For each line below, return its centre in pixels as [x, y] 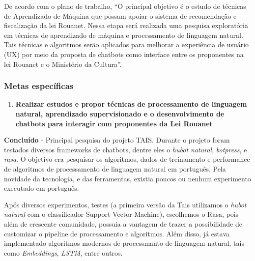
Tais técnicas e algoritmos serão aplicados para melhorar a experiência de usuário [127, 44]
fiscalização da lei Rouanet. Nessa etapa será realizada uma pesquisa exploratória [126, 25]
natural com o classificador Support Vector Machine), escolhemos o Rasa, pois [121, 214]
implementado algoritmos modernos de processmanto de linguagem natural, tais [124, 243]
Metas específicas [39, 86]
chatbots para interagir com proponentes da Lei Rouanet [114, 123]
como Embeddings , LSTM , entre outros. [63, 252]
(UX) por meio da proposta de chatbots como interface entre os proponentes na [124, 54]
